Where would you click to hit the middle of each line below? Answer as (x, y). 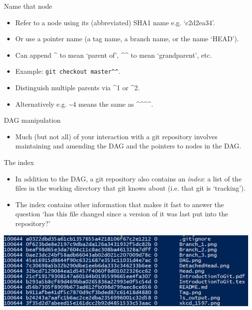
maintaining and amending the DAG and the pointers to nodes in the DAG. (128, 146)
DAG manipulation (32, 120)
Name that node (28, 6)
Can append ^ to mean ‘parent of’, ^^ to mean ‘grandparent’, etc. (113, 55)
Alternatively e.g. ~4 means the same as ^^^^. (84, 104)
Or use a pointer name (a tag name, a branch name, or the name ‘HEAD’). (127, 39)
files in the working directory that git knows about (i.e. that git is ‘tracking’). (130, 188)
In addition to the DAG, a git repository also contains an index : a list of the (128, 178)
